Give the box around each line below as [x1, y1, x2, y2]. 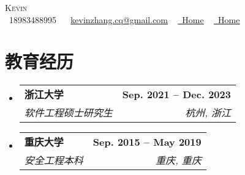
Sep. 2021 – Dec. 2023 [122, 87, 231, 101]
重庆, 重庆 [156, 153, 202, 168]
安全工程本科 [24, 153, 83, 168]
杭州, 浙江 [185, 105, 231, 120]
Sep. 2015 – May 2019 [92, 134, 202, 149]
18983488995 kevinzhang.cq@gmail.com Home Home [9, 13, 240, 26]
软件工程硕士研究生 [24, 105, 113, 120]
